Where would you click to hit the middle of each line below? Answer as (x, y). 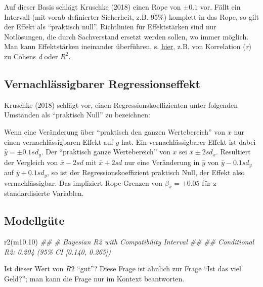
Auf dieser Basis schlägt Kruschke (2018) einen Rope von (93, 7)
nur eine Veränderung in (162, 162)
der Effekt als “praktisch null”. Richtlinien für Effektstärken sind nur (110, 27)
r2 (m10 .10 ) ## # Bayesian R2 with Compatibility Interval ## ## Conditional (129, 242)
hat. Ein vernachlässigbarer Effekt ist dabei (189, 141)
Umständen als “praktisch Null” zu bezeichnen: (77, 115)
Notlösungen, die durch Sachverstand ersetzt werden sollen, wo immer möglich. (126, 36)
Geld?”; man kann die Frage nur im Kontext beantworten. (94, 278)
